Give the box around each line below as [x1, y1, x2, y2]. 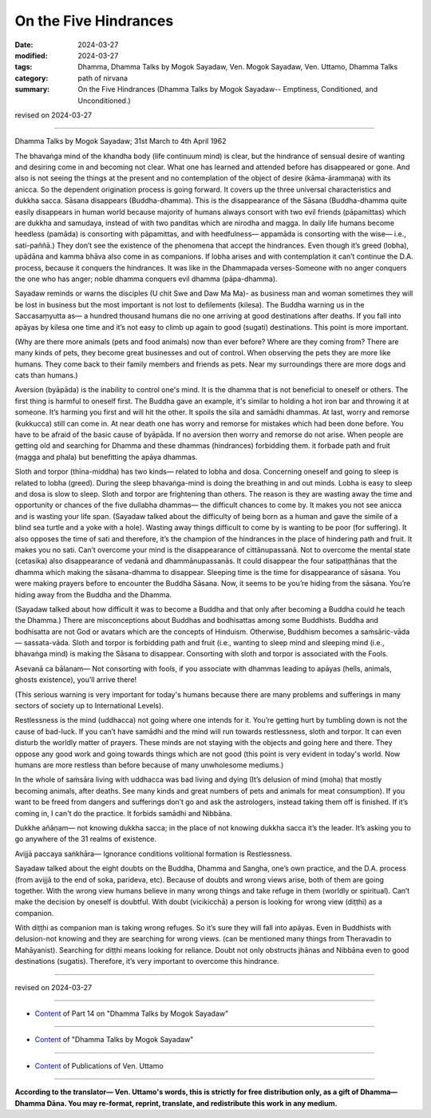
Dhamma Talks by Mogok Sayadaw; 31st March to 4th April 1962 [14, 137, 227, 146]
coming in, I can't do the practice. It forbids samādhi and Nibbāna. [14, 808, 233, 818]
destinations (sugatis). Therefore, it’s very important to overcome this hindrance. [14, 957, 279, 966]
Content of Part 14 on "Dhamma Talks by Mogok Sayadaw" [34, 1009, 229, 1018]
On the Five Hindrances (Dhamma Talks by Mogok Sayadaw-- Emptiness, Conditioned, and [77, 85, 378, 94]
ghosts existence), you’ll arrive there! [14, 675, 137, 684]
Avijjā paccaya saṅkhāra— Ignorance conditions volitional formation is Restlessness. [14, 849, 293, 858]
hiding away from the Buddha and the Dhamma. [14, 589, 172, 599]
